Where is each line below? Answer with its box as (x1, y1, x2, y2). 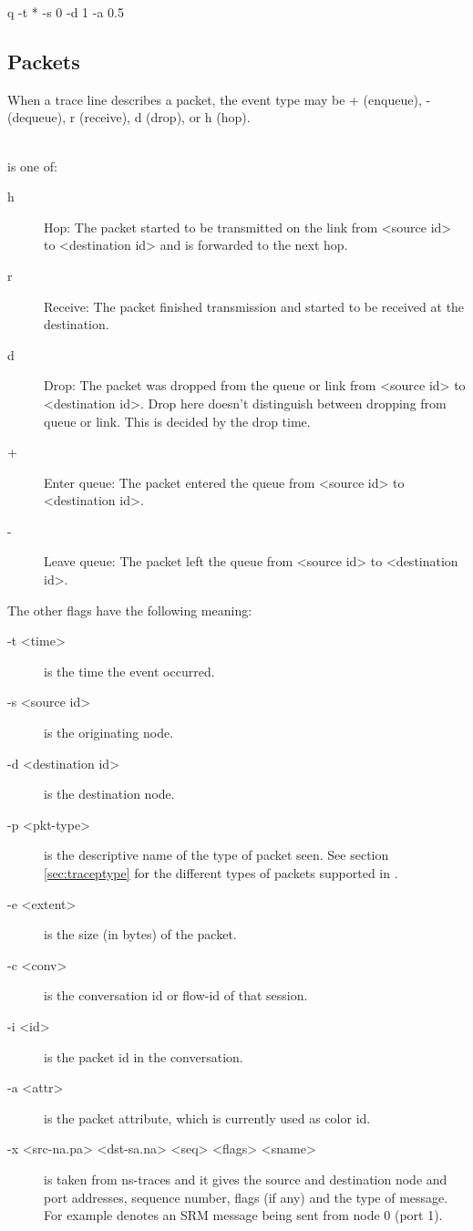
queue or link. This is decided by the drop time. (44, 411, 311, 430)
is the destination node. (44, 784, 175, 803)
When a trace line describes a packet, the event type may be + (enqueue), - (7, 89, 431, 109)
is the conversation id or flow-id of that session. (44, 986, 308, 1005)
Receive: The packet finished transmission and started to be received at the (44, 296, 465, 316)
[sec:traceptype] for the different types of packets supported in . (44, 864, 398, 883)
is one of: (7, 156, 57, 175)
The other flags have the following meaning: (7, 600, 252, 619)
